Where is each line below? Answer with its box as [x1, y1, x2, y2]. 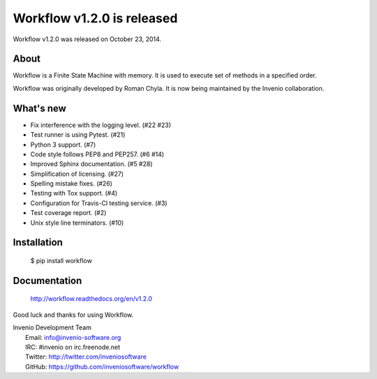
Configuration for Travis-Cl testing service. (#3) [30, 199, 168, 207]
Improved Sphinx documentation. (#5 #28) [30, 160, 153, 168]
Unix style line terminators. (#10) [30, 218, 124, 227]
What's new [13, 102, 66, 114]
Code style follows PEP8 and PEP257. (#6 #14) [30, 150, 164, 158]
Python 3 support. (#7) [30, 140, 96, 149]
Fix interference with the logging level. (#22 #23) [30, 121, 171, 129]
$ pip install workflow [30, 257, 92, 265]
